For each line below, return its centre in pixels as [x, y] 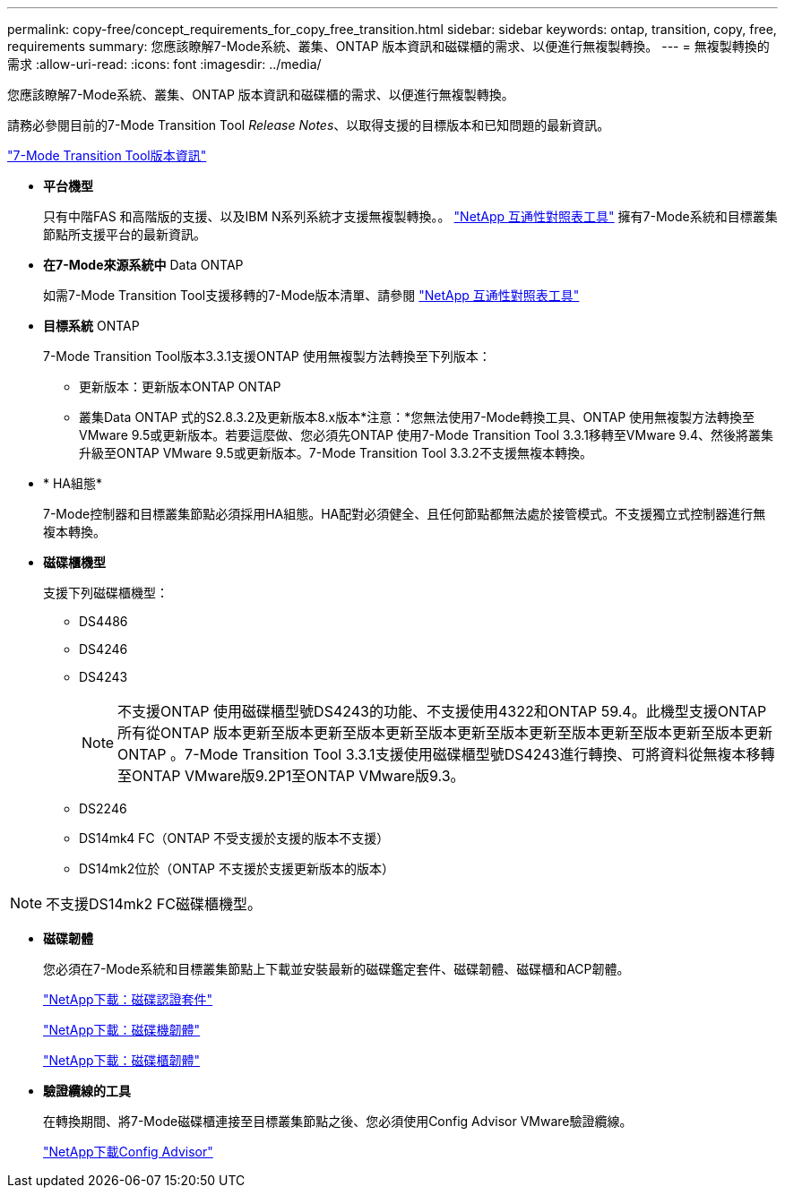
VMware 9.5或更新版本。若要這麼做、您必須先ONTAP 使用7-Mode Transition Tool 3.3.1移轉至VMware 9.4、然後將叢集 [427, 435]
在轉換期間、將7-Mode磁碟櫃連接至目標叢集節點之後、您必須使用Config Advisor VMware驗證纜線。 [338, 1121]
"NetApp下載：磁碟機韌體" [122, 1030]
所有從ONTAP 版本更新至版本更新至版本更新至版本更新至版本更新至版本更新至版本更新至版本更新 [445, 733]
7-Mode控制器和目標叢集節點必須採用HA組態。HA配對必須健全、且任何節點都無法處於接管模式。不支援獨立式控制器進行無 [405, 514]
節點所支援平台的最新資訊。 [125, 234]
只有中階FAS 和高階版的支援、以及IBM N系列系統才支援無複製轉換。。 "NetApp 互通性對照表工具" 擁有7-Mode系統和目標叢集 [410, 216]
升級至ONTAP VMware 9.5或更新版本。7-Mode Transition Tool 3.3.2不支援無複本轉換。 [336, 453]
